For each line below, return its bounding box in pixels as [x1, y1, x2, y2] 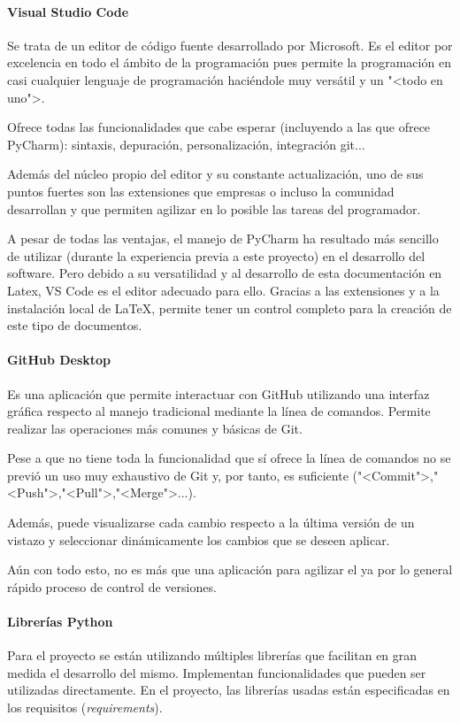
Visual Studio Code [7, 2, 129, 20]
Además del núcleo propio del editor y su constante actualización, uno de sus [7, 165, 424, 183]
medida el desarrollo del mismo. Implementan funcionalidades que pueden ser [7, 663, 426, 681]
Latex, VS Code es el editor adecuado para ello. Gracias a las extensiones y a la [7, 281, 440, 299]
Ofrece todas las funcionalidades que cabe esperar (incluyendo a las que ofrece [7, 118, 431, 136]
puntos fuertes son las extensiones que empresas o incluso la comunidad [7, 181, 395, 200]
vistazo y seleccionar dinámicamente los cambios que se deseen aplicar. [7, 530, 390, 549]
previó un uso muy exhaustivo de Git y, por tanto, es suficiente [7, 465, 349, 484]
